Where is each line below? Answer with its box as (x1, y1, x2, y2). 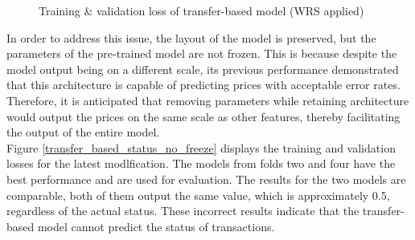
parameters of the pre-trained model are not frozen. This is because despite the (6, 45, 397, 62)
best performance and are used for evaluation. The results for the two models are (6, 170, 406, 187)
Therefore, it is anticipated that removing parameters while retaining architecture (6, 92, 409, 108)
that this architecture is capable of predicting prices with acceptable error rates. (6, 76, 401, 93)
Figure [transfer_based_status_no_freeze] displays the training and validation (6, 139, 396, 156)
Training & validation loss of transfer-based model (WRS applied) (39, 2, 364, 18)
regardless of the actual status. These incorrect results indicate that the (6, 202, 360, 219)
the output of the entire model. (6, 124, 160, 140)
